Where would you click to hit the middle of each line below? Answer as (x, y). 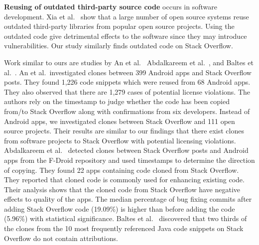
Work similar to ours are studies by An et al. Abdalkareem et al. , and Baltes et (129, 62)
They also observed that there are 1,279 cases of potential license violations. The (127, 91)
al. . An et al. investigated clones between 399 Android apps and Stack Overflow (128, 72)
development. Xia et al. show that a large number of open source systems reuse (127, 16)
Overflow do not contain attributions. (61, 238)
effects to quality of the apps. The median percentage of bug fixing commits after (128, 199)
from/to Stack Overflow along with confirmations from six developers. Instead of (127, 111)
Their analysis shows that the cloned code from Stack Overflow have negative (122, 189)
